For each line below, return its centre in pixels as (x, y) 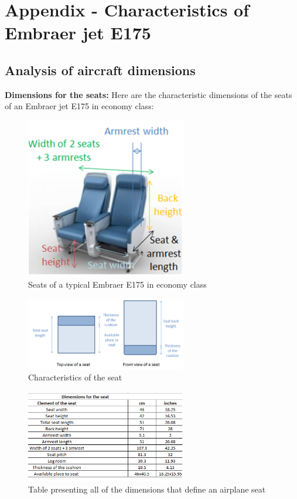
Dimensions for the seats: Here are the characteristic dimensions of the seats (148, 94)
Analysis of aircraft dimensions (100, 70)
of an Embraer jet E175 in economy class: (79, 106)
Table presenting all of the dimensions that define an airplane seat (147, 489)
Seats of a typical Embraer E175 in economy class (117, 284)
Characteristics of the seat (75, 377)
